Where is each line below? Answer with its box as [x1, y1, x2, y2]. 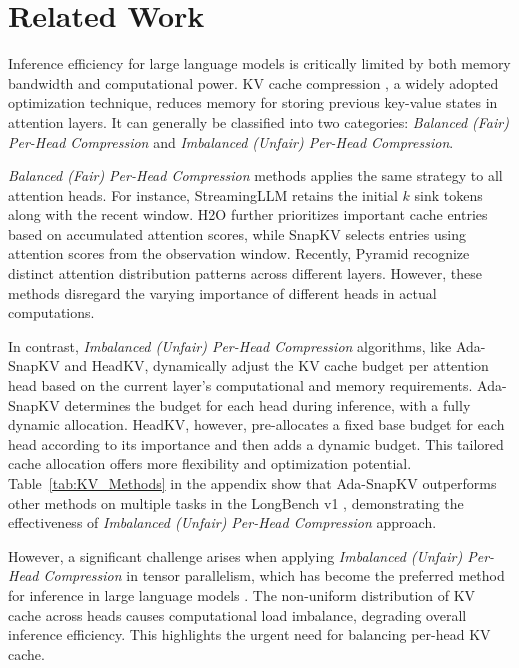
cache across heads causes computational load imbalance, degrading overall [8, 604, 467, 625]
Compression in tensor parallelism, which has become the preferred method [43, 565, 505, 586]
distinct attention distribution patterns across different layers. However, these [8, 263, 483, 284]
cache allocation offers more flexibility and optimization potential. [8, 453, 412, 474]
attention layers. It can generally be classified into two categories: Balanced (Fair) [8, 111, 509, 132]
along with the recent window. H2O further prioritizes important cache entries [8, 204, 488, 225]
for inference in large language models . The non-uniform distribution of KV [8, 584, 476, 605]
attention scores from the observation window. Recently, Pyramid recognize [8, 243, 470, 264]
